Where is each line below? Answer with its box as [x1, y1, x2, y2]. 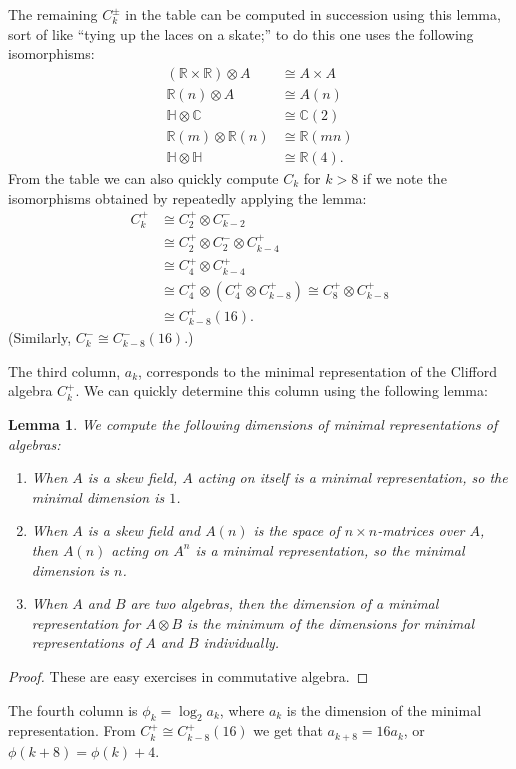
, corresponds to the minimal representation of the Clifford [138, 360, 498, 381]
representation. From [8, 720, 136, 741]
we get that [253, 720, 323, 741]
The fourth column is [8, 699, 138, 720]
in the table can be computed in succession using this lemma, [125, 4, 501, 24]
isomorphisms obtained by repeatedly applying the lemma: [8, 187, 367, 208]
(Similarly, [8, 327, 72, 348]
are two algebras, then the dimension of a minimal [130, 593, 439, 614]
